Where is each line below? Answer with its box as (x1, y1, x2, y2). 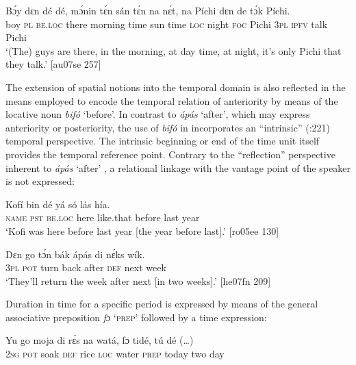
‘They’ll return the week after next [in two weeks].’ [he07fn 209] (5, 273, 271, 288)
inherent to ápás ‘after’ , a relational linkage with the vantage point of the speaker (5, 160, 351, 175)
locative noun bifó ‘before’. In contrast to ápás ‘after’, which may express (5, 107, 310, 121)
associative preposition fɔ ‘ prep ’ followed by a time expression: (5, 310, 267, 324)
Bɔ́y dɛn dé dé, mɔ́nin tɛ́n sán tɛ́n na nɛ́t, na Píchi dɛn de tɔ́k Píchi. (5, 3, 290, 17)
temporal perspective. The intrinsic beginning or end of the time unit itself (5, 134, 320, 148)
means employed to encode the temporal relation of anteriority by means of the (5, 93, 338, 108)
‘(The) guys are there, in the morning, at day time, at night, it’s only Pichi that (5, 43, 342, 58)
